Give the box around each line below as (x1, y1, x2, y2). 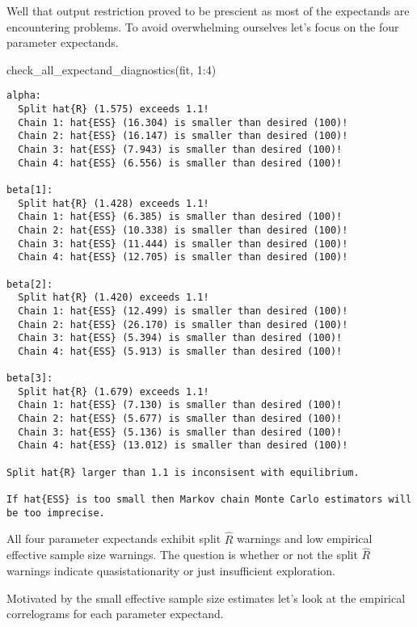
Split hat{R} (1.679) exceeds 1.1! (18, 385, 209, 398)
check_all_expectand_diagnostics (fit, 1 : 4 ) (6, 61, 217, 78)
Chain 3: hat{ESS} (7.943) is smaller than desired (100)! (18, 144, 343, 155)
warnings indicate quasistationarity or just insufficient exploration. (6, 562, 335, 579)
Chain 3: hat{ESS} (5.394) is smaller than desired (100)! (18, 332, 343, 344)
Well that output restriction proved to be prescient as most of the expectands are (6, 2, 410, 19)
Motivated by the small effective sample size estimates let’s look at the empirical (6, 589, 406, 606)
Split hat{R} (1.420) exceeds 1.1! (18, 292, 209, 304)
